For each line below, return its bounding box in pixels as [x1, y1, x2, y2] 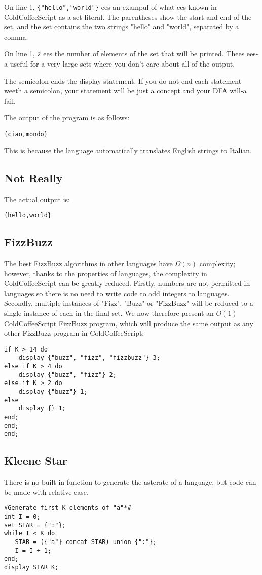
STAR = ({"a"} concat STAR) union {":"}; [15, 538, 157, 546]
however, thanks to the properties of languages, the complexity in [4, 268, 207, 278]
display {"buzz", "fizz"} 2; [18, 371, 117, 378]
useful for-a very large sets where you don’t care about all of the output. [10, 58, 235, 69]
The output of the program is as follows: [4, 112, 130, 123]
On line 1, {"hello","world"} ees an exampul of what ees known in [4, 2, 217, 12]
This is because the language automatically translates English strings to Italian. [4, 145, 252, 155]
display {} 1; [18, 405, 66, 412]
